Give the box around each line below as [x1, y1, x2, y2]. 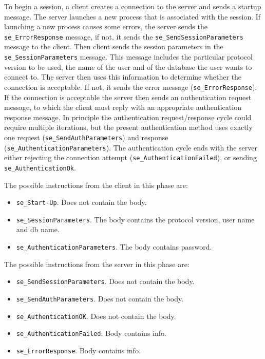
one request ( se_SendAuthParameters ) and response [4, 131, 168, 142]
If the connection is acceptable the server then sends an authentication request [4, 91, 252, 102]
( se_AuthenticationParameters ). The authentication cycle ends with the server [4, 142, 257, 153]
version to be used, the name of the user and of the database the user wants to [4, 61, 252, 72]
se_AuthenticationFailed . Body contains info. [16, 328, 166, 338]
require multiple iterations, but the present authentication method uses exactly [4, 122, 253, 133]
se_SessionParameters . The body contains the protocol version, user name [16, 214, 255, 224]
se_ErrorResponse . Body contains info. [16, 345, 141, 355]
